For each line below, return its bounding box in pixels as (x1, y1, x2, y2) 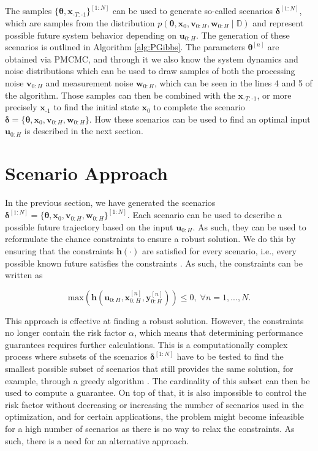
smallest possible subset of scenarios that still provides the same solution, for (5, 362, 293, 375)
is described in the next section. (24, 124, 143, 137)
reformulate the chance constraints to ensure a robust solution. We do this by (5, 232, 296, 245)
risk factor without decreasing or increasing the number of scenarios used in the (5, 398, 304, 411)
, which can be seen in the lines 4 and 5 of (154, 77, 312, 89)
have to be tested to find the (176, 350, 284, 363)
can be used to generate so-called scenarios (112, 4, 273, 17)
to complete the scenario (153, 100, 245, 113)
